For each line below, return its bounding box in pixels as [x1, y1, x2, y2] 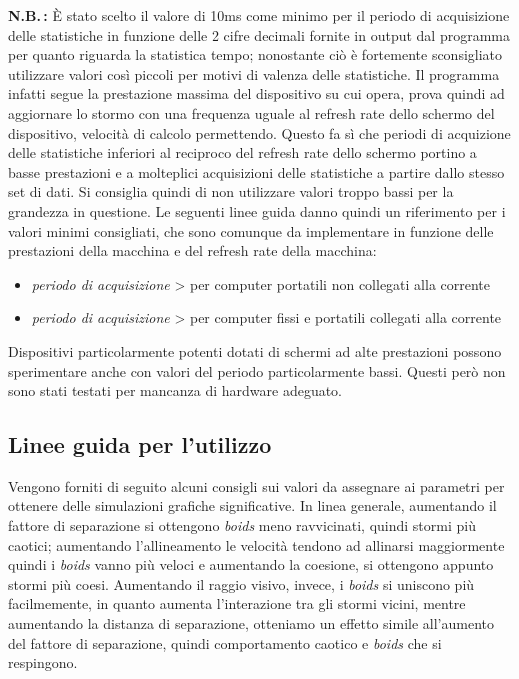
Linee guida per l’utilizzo [8, 429, 272, 460]
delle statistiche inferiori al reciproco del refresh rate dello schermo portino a [8, 142, 477, 163]
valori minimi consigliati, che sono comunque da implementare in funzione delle [8, 220, 494, 241]
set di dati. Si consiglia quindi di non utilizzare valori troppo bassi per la [8, 181, 454, 202]
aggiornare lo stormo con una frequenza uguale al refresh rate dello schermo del [8, 102, 495, 123]
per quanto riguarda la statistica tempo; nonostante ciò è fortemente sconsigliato [8, 44, 503, 65]
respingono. [8, 652, 78, 673]
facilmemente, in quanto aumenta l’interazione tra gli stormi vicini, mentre [8, 593, 466, 614]
